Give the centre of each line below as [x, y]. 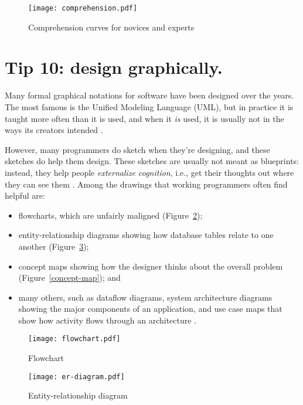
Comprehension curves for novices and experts [111, 27]
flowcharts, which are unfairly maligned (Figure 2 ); [110, 215]
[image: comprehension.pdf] [83, 8]
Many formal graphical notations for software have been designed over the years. [149, 95]
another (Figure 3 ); [54, 246]
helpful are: [25, 195]
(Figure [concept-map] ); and [69, 278]
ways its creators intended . [54, 130]
